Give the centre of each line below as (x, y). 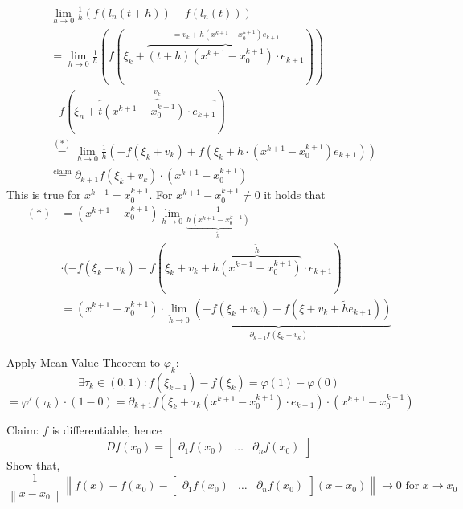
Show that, (33, 465)
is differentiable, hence (107, 429)
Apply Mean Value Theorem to (83, 362)
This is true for (44, 195)
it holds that (295, 195)
